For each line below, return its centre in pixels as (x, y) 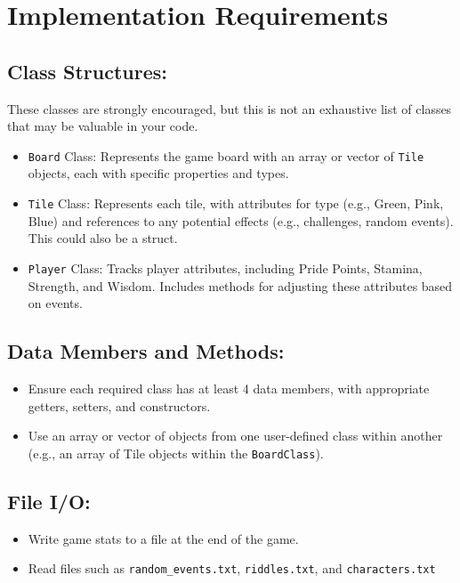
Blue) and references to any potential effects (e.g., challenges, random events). (241, 220)
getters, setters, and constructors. (119, 405)
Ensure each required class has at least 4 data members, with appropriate (229, 388)
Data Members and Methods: (146, 351)
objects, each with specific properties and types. (158, 173)
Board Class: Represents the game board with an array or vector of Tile (226, 155)
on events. (55, 303)
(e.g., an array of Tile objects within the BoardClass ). (176, 453)
